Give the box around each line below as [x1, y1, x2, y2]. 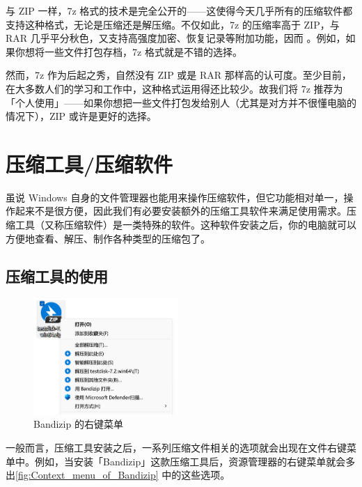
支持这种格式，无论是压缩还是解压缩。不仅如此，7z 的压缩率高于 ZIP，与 [6, 17, 340, 31]
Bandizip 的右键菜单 [33, 417, 123, 431]
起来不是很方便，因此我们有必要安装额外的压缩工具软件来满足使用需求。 [15, 203, 347, 218]
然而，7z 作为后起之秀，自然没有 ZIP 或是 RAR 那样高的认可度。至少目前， [6, 68, 352, 82]
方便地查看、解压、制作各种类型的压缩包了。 [6, 231, 210, 245]
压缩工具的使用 [6, 265, 108, 286]
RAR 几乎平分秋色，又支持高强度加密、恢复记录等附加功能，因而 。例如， [6, 31, 346, 45]
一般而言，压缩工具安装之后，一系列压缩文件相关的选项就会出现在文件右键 [6, 440, 347, 454]
